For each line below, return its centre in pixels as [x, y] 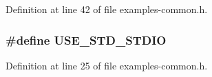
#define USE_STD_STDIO [86, 40]
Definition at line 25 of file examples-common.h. [107, 65]
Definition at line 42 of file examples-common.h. [107, 9]
